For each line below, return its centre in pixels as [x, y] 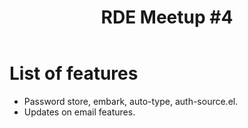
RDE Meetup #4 [167, 17]
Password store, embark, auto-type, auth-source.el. [131, 101]
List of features [74, 73]
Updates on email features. [79, 112]
